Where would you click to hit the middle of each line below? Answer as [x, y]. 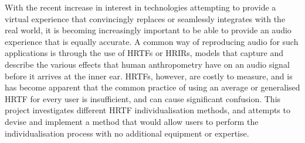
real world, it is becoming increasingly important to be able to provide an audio [148, 30]
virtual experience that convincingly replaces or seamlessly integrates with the [145, 18]
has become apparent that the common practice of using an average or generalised [152, 87]
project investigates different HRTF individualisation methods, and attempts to [148, 110]
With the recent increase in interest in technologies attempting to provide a [140, 7]
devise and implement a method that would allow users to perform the [132, 121]
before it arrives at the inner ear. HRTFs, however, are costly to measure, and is [149, 76]
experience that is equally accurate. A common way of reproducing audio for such [152, 41]
